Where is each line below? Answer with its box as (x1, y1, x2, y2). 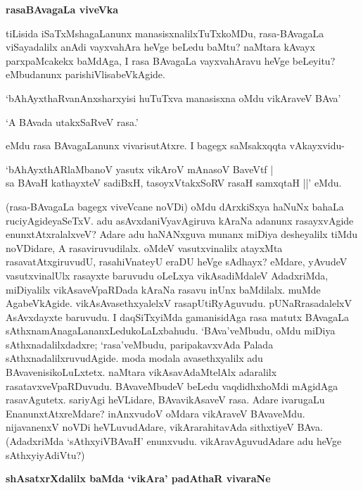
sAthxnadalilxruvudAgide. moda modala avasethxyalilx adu (6, 351, 263, 365)
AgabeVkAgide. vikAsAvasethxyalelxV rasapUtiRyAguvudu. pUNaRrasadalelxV (6, 296, 352, 310)
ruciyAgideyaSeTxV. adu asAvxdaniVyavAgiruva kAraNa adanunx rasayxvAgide (6, 213, 354, 227)
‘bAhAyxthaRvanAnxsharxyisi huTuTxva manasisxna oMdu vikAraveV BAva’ (6, 90, 341, 105)
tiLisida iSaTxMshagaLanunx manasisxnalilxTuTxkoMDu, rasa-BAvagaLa (6, 25, 324, 40)
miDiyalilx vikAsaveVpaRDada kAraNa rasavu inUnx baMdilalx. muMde (6, 282, 321, 296)
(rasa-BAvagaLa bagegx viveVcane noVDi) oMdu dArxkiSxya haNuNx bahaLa (6, 199, 344, 213)
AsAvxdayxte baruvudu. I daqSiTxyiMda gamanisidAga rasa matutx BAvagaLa (6, 309, 350, 324)
